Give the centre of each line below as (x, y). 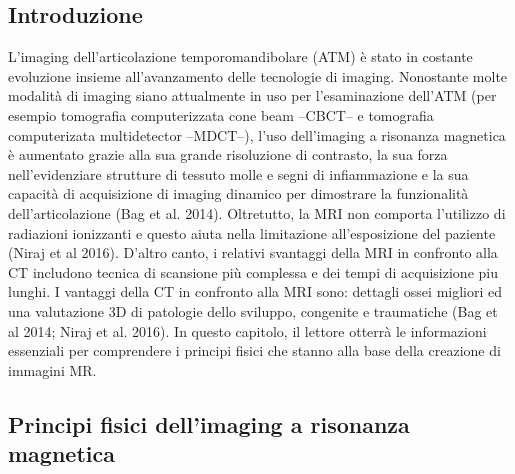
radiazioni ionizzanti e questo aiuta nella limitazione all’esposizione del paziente (252, 232)
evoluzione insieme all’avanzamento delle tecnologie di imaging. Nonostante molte (258, 75)
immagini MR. (52, 369)
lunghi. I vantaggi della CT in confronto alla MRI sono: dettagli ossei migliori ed (255, 291)
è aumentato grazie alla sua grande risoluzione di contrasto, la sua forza (228, 154)
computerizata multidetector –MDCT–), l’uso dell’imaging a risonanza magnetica (257, 134)
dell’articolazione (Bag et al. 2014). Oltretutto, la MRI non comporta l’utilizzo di (257, 212)
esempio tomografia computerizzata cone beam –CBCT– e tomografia (221, 114)
